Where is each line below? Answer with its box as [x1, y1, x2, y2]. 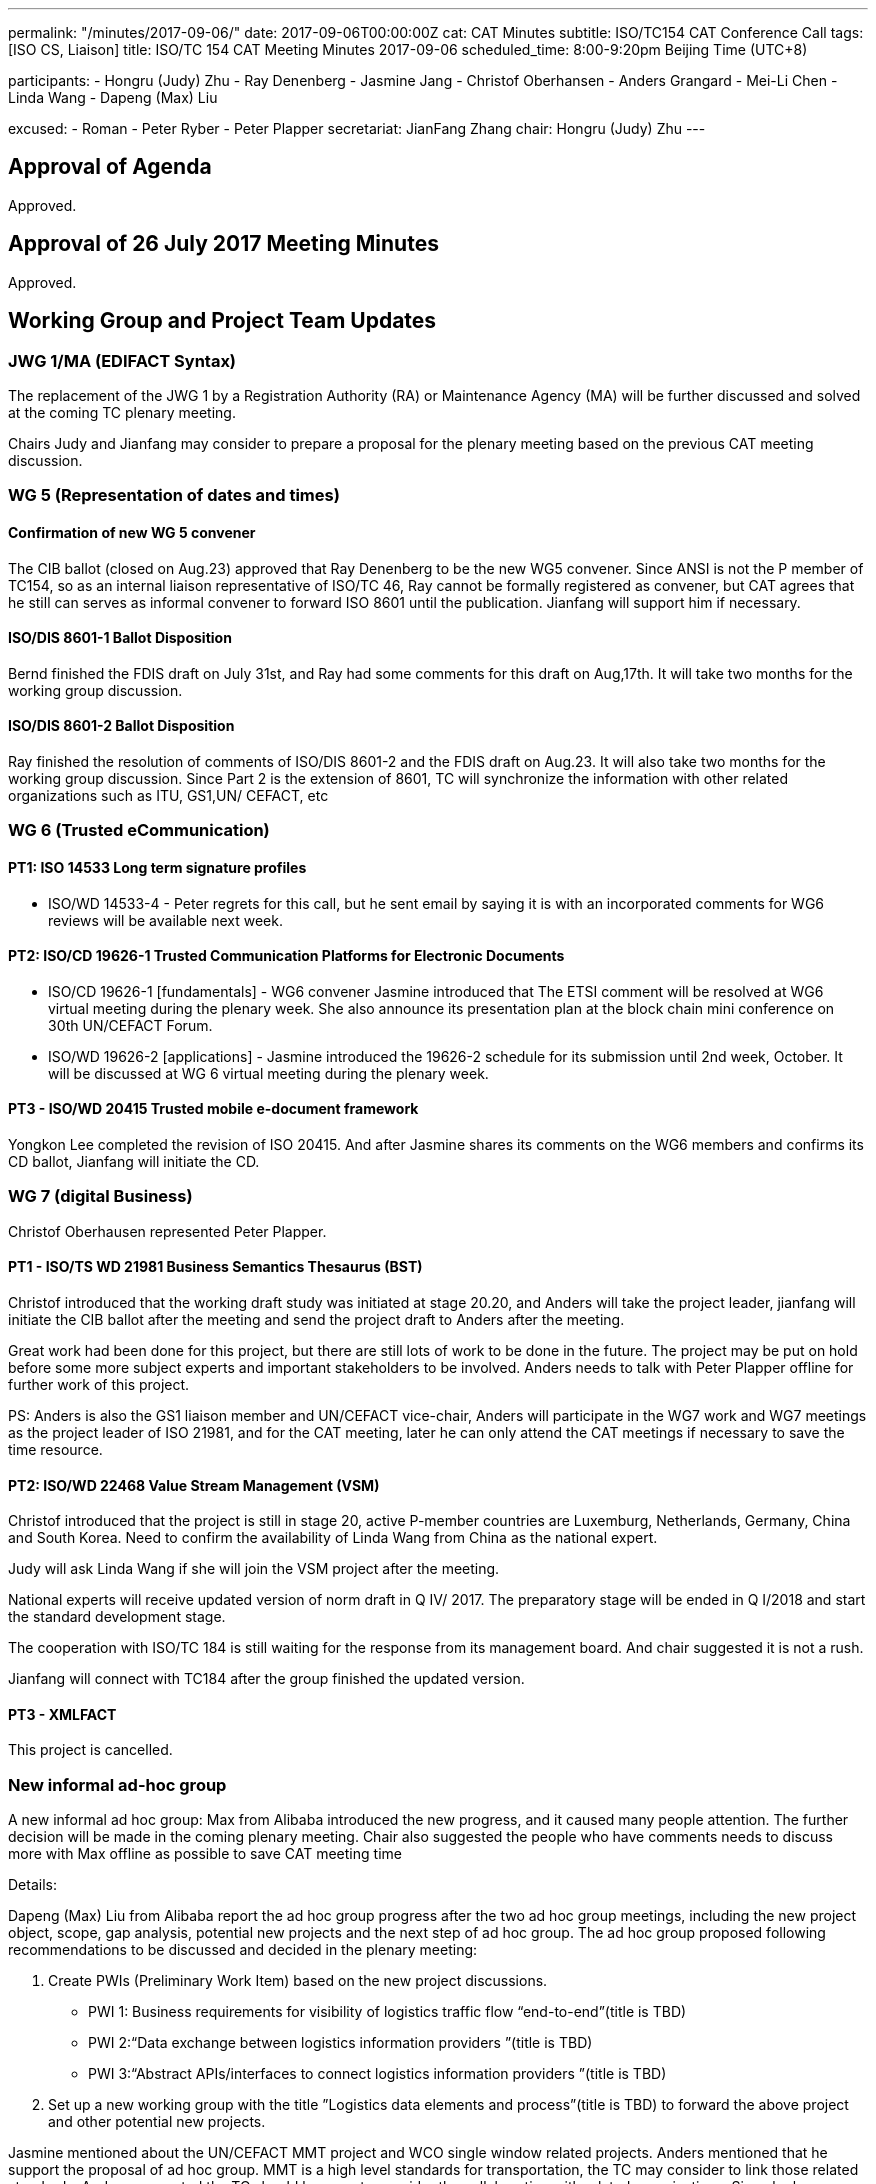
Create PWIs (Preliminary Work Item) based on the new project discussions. [48, 1972, 548, 1990]
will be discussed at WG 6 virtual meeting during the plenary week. [48, 1064, 489, 1082]
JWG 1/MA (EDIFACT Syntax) [8, 350, 237, 371]
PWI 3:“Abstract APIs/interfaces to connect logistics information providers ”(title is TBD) [88, 2065, 667, 2083]
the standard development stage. [8, 1608, 226, 1626]
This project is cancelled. [8, 1741, 173, 1759]
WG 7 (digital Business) [8, 1186, 193, 1207]
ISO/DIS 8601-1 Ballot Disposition [8, 629, 232, 647]
